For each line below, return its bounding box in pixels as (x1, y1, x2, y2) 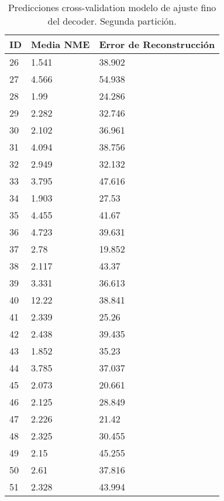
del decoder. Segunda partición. (47, 14, 177, 28)
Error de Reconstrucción (99, 38, 215, 51)
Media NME (31, 38, 90, 51)
